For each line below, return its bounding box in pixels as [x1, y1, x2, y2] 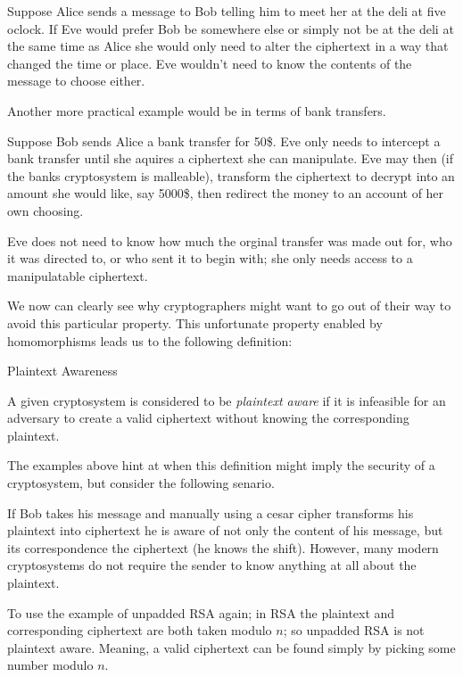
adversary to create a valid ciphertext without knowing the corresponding [7, 409, 409, 427]
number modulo [7, 656, 94, 674]
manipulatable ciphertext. [7, 266, 148, 285]
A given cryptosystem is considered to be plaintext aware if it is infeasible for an [7, 391, 446, 409]
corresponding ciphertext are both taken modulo [7, 621, 272, 640]
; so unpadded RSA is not [283, 621, 425, 640]
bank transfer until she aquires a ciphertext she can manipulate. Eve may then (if [7, 149, 454, 168]
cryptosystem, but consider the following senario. [7, 474, 275, 492]
